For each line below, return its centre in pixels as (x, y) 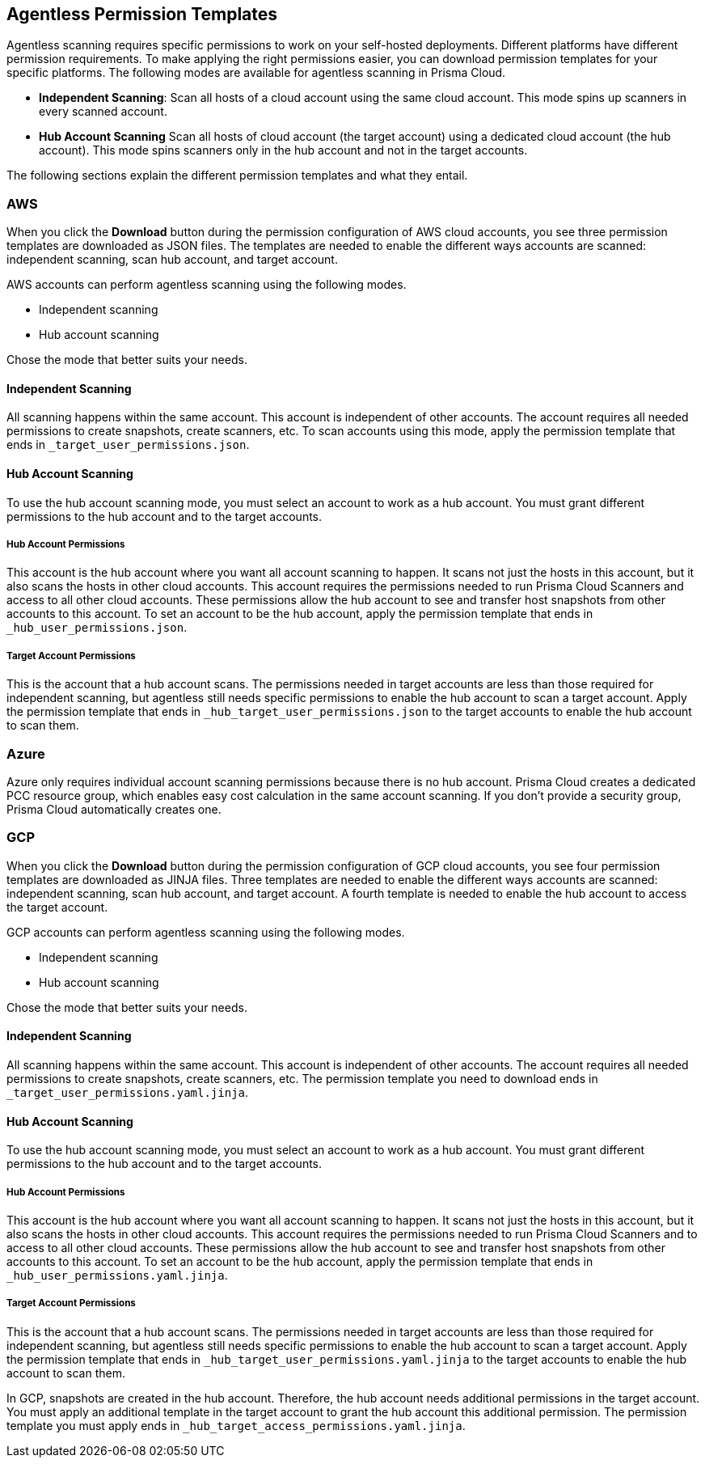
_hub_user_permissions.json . (97, 628)
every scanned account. (103, 112)
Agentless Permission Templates (142, 14)
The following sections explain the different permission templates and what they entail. (237, 176)
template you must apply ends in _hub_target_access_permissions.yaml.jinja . (236, 1425)
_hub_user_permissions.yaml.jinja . (117, 1275)
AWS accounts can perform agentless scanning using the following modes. (207, 285)
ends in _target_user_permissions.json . (128, 445)
